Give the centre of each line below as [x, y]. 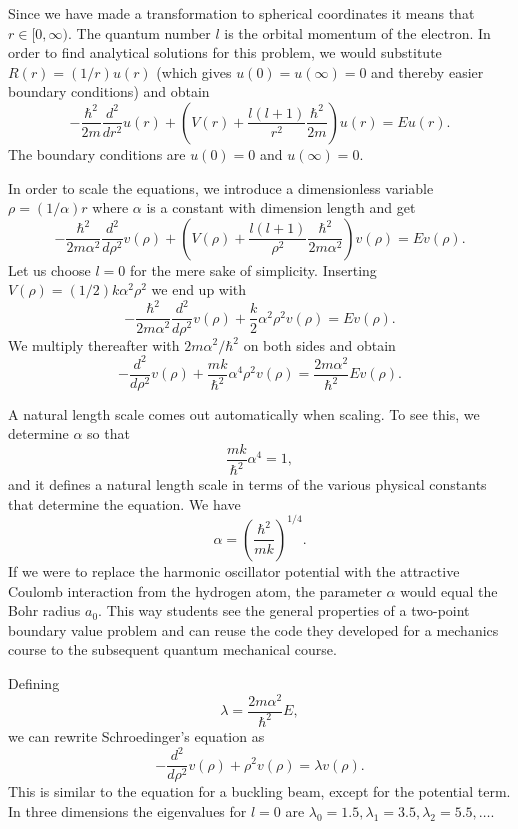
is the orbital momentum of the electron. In [357, 32]
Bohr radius [44, 610]
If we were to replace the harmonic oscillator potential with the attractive [234, 570]
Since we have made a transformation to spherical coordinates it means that [241, 13]
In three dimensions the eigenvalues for [127, 810]
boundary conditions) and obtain [109, 91]
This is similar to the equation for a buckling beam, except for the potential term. [259, 791]
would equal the [449, 590]
